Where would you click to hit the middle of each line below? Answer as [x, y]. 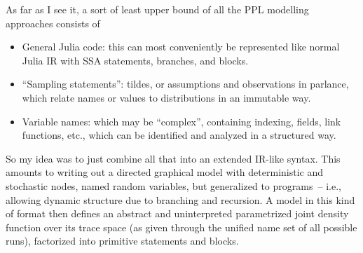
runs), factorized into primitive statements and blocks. [122, 241]
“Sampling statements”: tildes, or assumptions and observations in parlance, [185, 84]
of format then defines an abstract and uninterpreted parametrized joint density [177, 213]
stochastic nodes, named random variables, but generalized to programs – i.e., [173, 185]
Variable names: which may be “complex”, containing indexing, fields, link [181, 121]
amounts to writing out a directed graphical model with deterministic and [164, 172]
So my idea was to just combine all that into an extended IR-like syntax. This [173, 158]
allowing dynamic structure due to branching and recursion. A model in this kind [180, 199]
